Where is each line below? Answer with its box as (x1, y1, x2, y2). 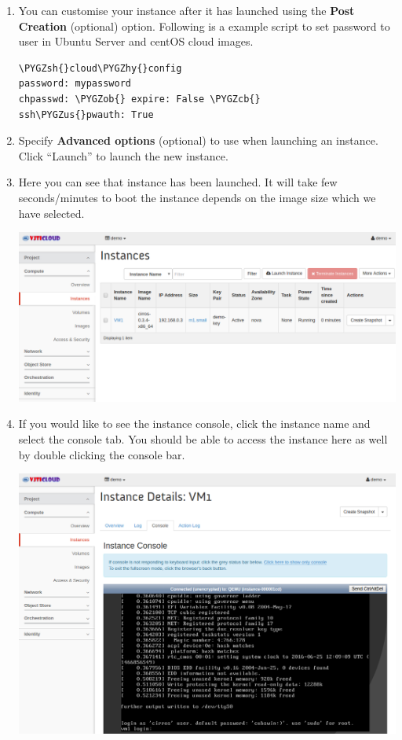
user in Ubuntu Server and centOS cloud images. (18, 33, 254, 50)
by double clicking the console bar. (18, 446, 185, 462)
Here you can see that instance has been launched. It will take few (18, 174, 338, 190)
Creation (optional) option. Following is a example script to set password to (18, 17, 390, 34)
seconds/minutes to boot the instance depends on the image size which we (18, 189, 376, 205)
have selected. (18, 204, 85, 221)
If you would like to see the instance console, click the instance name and (18, 415, 371, 432)
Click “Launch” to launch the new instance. (18, 147, 228, 164)
